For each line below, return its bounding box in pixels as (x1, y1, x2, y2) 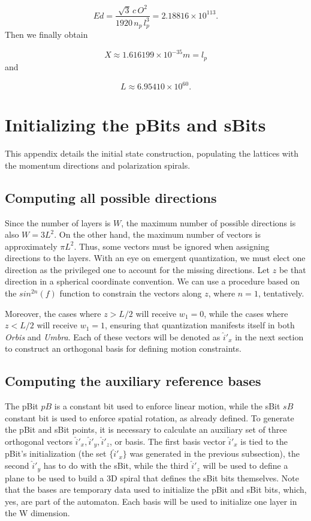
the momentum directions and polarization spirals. (5, 158, 191, 171)
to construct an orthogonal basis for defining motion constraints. (5, 342, 241, 355)
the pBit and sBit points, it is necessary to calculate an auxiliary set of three (5, 423, 287, 436)
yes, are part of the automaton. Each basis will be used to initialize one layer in (5, 495, 297, 507)
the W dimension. (5, 507, 70, 519)
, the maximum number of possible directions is (121, 216, 296, 229)
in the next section (235, 330, 304, 343)
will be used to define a (203, 459, 288, 472)
